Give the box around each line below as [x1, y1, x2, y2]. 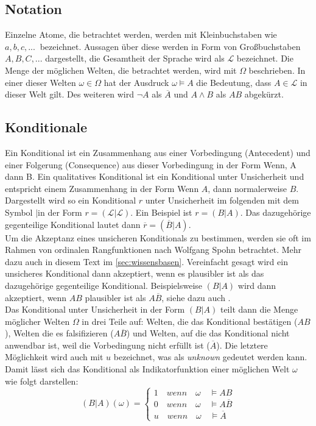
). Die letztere [216, 338, 268, 351]
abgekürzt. [244, 88, 284, 101]
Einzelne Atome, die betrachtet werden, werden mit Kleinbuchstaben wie [5, 28, 277, 41]
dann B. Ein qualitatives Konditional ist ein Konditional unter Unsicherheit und [5, 170, 304, 183]
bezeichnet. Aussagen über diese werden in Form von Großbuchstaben [40, 40, 301, 52]
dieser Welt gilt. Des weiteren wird [5, 88, 135, 101]
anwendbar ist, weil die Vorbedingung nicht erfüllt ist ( [5, 338, 210, 351]
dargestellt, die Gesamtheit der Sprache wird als [45, 52, 225, 65]
